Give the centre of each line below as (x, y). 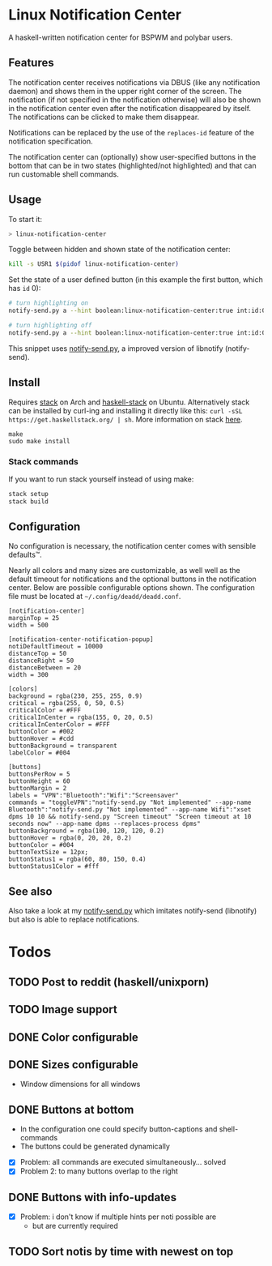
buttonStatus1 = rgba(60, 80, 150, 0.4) (78, 860)
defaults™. (25, 555)
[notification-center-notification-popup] (81, 639)
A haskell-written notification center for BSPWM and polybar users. (121, 37)
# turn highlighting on (49, 303)
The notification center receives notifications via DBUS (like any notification (134, 82)
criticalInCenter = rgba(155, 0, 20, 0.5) (81, 718)
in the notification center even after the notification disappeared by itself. (130, 108)
